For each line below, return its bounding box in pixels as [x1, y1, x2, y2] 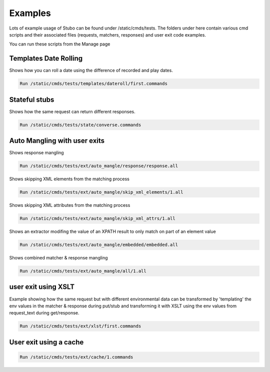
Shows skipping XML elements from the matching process [9, 176, 129, 182]
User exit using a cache [9, 338, 84, 346]
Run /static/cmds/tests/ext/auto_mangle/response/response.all [19, 163, 178, 169]
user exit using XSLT [9, 283, 75, 291]
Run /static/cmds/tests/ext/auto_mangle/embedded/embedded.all [19, 242, 178, 248]
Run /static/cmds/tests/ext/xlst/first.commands [19, 323, 141, 329]
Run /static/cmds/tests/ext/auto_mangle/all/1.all [19, 268, 147, 274]
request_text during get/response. [9, 310, 79, 316]
